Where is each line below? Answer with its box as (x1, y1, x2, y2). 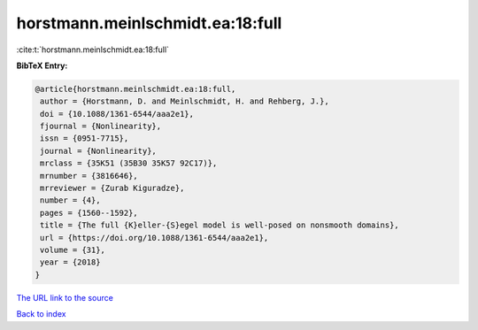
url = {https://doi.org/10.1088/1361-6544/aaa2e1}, (40, 233, 269, 242)
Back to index (16, 309, 66, 319)
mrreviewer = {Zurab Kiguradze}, (40, 183, 185, 194)
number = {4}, (40, 196, 101, 205)
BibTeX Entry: (16, 60, 68, 71)
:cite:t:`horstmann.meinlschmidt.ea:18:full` (16, 44, 170, 55)
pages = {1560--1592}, (40, 208, 139, 218)
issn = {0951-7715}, (40, 134, 129, 143)
